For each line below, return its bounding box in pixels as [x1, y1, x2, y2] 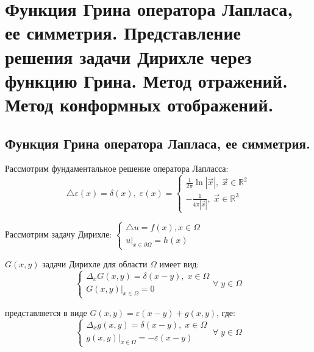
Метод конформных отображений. [5, 91, 274, 116]
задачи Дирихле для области [42, 257, 148, 270]
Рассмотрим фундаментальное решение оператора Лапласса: [5, 162, 229, 175]
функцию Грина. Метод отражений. [5, 68, 288, 93]
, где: [216, 306, 235, 319]
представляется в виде [5, 306, 87, 319]
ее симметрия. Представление [5, 20, 241, 45]
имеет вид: [159, 257, 199, 270]
